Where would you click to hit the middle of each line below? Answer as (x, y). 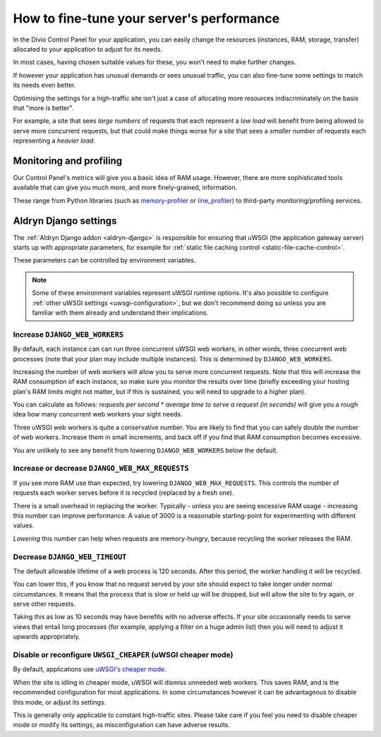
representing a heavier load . (54, 140)
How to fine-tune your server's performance (146, 18)
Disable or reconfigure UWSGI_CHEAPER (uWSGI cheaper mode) (123, 655)
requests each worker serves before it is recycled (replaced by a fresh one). (123, 493)
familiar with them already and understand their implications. (120, 313)
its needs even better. (44, 85)
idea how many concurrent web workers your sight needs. (98, 414)
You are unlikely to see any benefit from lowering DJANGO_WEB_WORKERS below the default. (146, 450)
